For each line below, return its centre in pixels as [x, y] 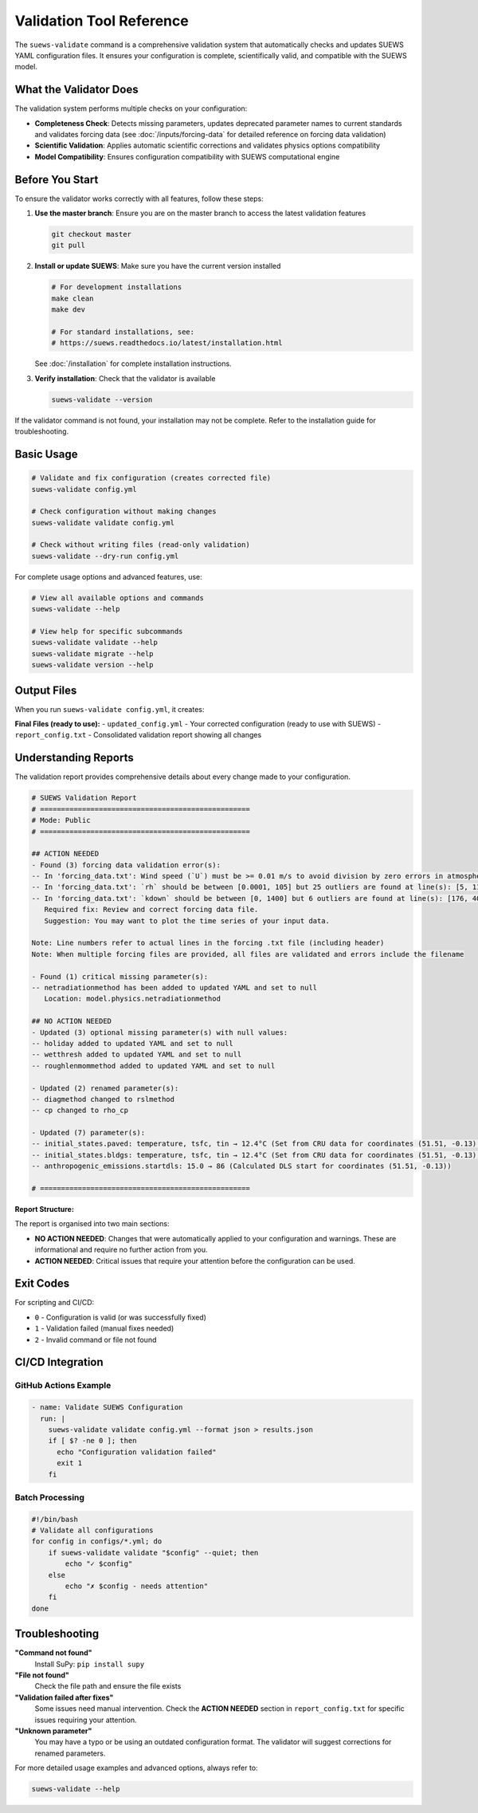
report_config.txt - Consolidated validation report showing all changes [138, 735]
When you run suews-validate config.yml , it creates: [110, 709]
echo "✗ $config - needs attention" [137, 1586]
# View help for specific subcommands [107, 631]
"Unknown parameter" [53, 1731]
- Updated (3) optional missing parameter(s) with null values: [160, 1032]
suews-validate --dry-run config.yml [105, 556]
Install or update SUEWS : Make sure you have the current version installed [158, 266]
